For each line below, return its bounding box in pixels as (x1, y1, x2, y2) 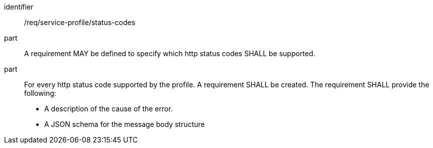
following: (24, 89, 56, 97)
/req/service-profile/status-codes (24, 18, 136, 27)
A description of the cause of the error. (44, 104, 173, 113)
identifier (4, 3, 34, 11)
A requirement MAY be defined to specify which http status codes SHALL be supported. (24, 49, 315, 58)
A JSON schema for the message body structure (44, 120, 205, 128)
